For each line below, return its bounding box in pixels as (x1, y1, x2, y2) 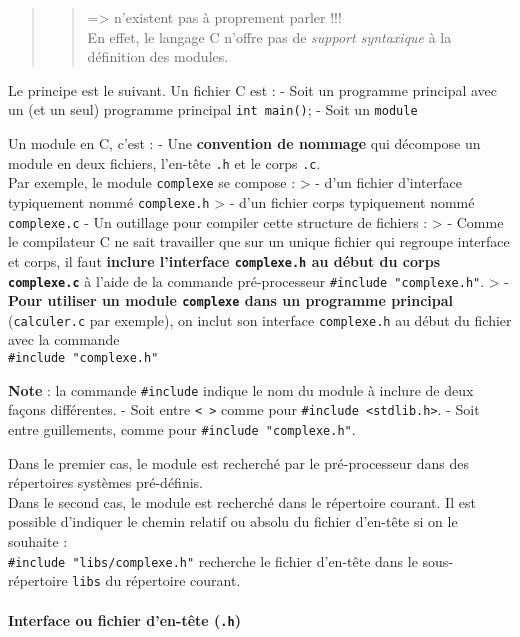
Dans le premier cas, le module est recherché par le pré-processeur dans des (8, 452, 470, 473)
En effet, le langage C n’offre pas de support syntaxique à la (87, 26, 452, 47)
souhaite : (8, 531, 68, 552)
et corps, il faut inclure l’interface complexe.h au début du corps (8, 250, 440, 271)
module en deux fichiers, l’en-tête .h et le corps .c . (8, 152, 321, 173)
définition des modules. (87, 46, 229, 67)
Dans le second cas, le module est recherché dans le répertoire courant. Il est (8, 491, 476, 512)
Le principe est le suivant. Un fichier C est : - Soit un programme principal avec (8, 79, 498, 100)
